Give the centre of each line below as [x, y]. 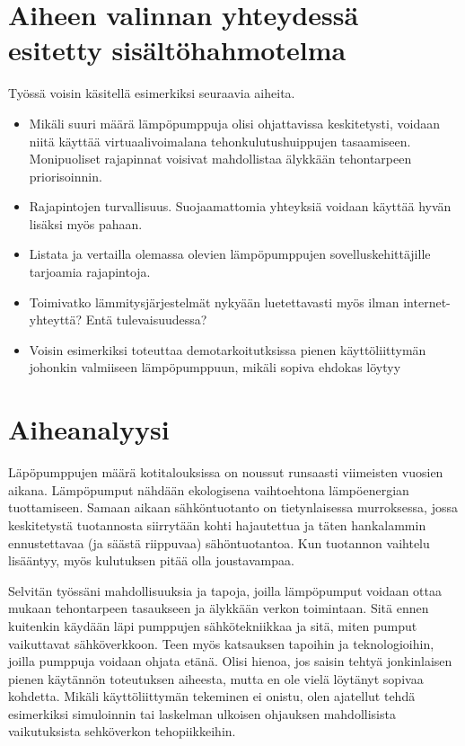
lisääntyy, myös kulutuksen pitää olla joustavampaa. [151, 560]
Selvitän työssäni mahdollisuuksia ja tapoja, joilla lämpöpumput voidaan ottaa [225, 590]
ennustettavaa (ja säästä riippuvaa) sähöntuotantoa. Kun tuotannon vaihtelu [219, 542]
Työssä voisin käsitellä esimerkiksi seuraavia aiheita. [152, 93]
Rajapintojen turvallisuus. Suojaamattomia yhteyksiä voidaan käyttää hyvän [240, 206]
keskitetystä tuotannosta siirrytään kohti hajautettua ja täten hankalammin [217, 524]
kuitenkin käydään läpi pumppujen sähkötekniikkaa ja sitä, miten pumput [213, 625]
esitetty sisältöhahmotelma [177, 50]
